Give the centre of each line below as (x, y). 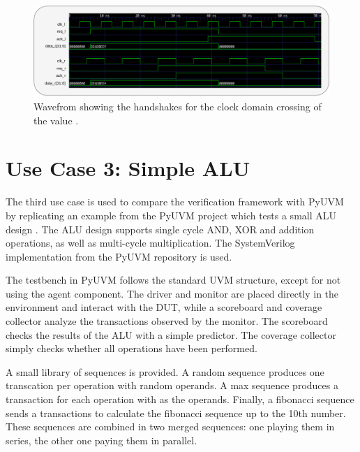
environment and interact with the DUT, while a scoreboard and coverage (164, 307)
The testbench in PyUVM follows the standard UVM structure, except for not (173, 280)
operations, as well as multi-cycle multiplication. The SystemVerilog (150, 243)
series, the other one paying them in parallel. (102, 440)
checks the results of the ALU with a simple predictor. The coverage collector (171, 334)
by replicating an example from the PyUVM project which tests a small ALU (171, 215)
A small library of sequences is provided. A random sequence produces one (165, 371)
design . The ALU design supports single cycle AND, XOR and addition (160, 229)
